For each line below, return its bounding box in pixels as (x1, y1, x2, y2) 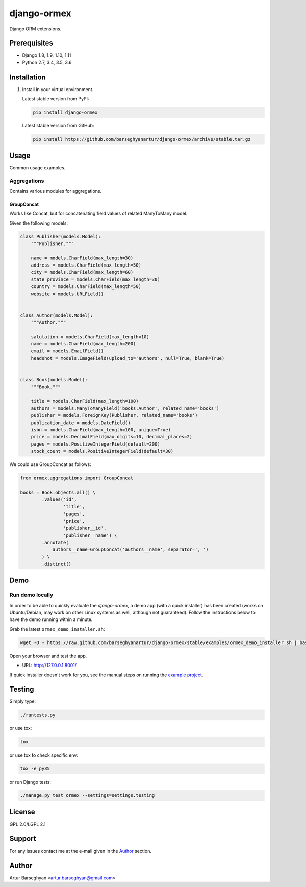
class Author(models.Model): (20, 312, 93, 318)
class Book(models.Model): (20, 376, 88, 383)
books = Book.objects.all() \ (20, 489, 96, 495)
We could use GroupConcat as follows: (9, 461, 91, 468)
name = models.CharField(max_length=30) (31, 255, 134, 261)
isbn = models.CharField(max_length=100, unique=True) (31, 427, 171, 433)
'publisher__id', (63, 525, 107, 531)
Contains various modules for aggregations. (9, 188, 102, 194)
